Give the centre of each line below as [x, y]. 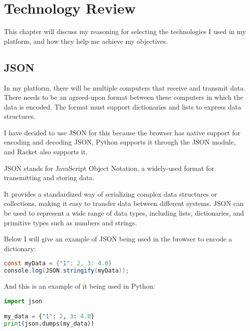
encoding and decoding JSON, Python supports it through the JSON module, [120, 142]
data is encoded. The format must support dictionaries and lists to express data [123, 106]
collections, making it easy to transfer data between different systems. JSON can [124, 203]
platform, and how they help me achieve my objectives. [86, 41]
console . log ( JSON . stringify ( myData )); [67, 271]
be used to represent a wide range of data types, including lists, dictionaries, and [124, 213]
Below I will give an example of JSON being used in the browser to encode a [118, 239]
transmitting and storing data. [49, 177]
